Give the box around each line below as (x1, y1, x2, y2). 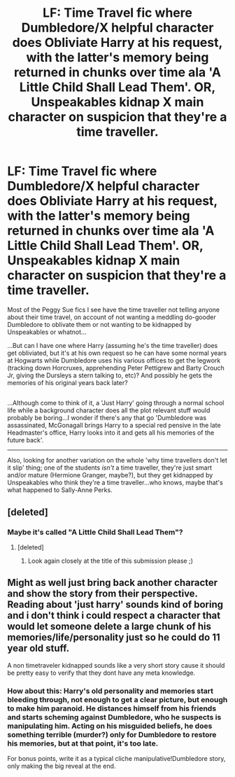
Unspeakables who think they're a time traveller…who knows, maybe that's (7, 478, 224, 487)
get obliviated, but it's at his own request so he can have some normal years (7, 349, 227, 357)
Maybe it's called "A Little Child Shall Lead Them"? (7, 527, 183, 537)
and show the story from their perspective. (7, 588, 198, 600)
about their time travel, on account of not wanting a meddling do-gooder (7, 313, 216, 321)
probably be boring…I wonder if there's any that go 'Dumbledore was (7, 414, 207, 422)
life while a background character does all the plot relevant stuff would (7, 406, 211, 414)
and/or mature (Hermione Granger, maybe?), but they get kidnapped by (7, 471, 213, 479)
